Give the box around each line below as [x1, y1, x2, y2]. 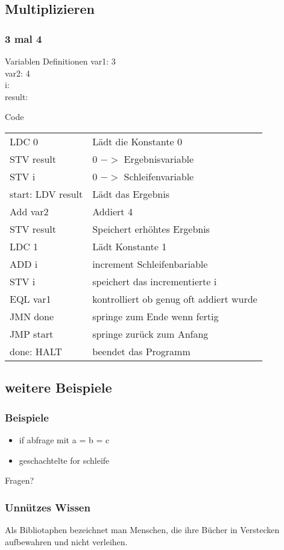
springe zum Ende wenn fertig [92, 309, 219, 323]
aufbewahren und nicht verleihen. [5, 535, 128, 548]
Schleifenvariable [124, 169, 194, 183]
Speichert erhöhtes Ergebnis [92, 221, 210, 236]
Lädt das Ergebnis [92, 186, 169, 201]
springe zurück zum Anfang [92, 326, 209, 341]
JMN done [10, 309, 54, 323]
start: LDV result [10, 186, 83, 201]
